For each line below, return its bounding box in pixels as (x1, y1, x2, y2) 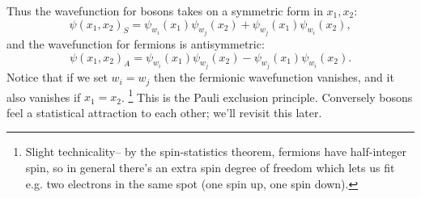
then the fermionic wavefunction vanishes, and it (153, 69, 394, 86)
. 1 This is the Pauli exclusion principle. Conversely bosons (121, 86, 413, 105)
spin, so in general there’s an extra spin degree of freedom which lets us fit (25, 158, 395, 175)
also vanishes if (6, 88, 81, 105)
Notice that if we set (6, 69, 108, 86)
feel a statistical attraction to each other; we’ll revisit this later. (6, 103, 322, 120)
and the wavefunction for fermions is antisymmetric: (6, 36, 265, 53)
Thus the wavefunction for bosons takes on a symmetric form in (6, 2, 323, 19)
